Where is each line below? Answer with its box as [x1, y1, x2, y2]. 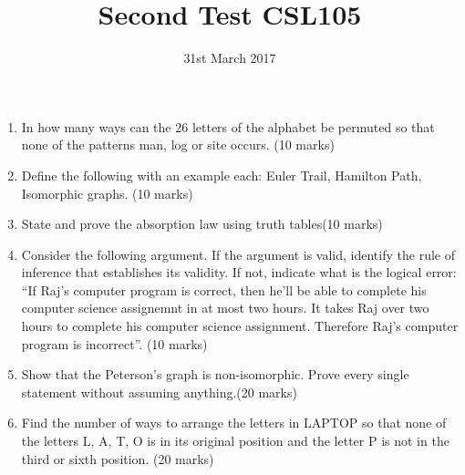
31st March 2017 [183, 48, 276, 67]
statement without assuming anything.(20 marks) [21, 382, 297, 401]
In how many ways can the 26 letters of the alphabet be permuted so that [21, 117, 435, 136]
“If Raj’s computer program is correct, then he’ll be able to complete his [21, 280, 427, 299]
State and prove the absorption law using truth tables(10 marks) [21, 214, 383, 233]
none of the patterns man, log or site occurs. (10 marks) [21, 135, 335, 154]
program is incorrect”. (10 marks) [21, 334, 208, 353]
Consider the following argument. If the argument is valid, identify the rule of [21, 244, 455, 263]
